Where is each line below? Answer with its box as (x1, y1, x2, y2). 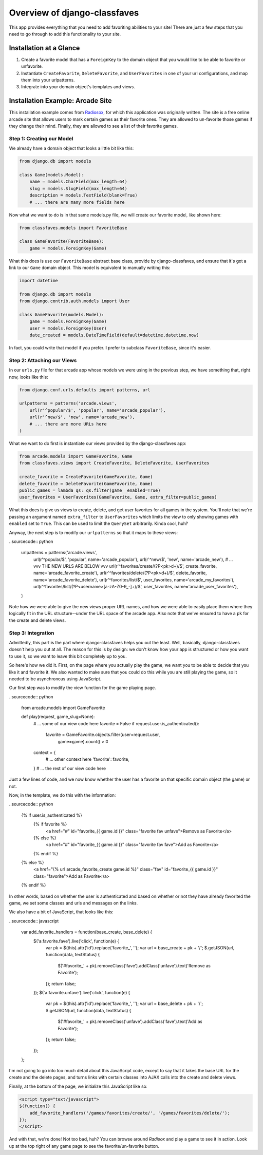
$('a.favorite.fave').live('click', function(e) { (33, 938, 119, 944)
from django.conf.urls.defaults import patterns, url (19, 387, 150, 392)
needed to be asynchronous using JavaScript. (9, 675, 102, 682)
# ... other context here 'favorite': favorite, (45, 756, 130, 762)
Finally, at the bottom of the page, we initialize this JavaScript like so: (9, 1083, 148, 1089)
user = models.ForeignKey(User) (29, 326, 107, 331)
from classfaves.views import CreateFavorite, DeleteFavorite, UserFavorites (19, 461, 209, 466)
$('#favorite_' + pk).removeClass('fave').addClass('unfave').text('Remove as (57, 962, 211, 968)
